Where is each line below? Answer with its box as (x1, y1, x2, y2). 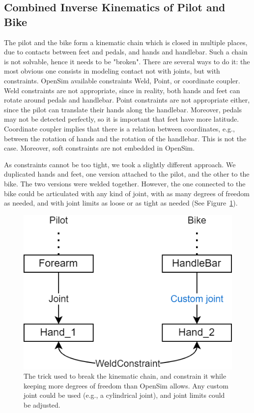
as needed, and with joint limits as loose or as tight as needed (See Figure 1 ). (4, 198, 238, 208)
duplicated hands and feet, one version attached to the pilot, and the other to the (4, 169, 250, 179)
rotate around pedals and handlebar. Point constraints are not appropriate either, (4, 95, 250, 105)
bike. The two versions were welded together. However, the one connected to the (4, 178, 246, 188)
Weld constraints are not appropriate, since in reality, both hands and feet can (4, 85, 240, 95)
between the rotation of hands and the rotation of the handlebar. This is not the (4, 133, 247, 143)
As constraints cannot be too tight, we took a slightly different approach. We (4, 159, 236, 169)
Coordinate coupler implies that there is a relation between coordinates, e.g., (4, 123, 235, 133)
